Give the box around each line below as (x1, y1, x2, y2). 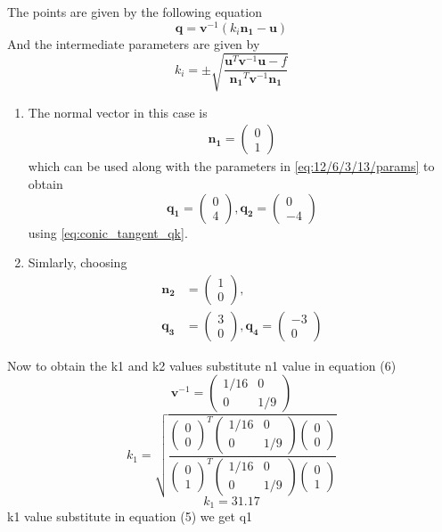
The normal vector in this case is (28, 102, 208, 121)
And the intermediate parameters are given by (7, 34, 260, 53)
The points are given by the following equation (7, 3, 262, 20)
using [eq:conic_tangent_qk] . (28, 223, 188, 241)
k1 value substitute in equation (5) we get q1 (7, 507, 253, 526)
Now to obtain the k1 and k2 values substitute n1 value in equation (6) (7, 356, 397, 374)
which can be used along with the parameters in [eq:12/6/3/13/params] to (28, 157, 435, 176)
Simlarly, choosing (28, 253, 127, 272)
